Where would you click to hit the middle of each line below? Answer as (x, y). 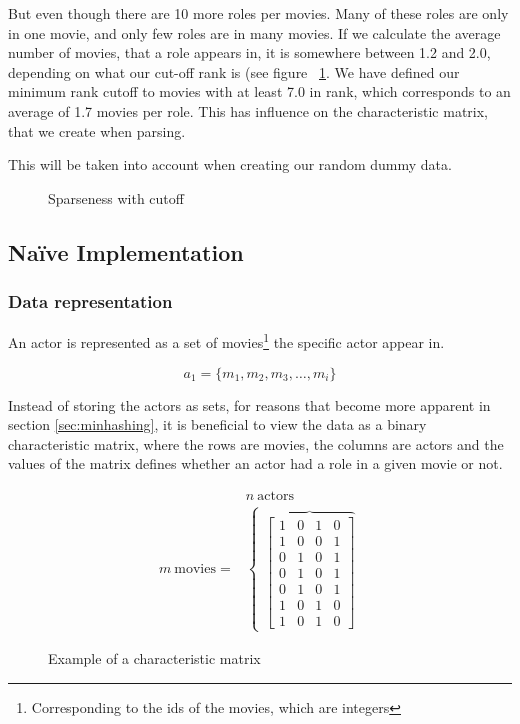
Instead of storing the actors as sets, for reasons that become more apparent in (249, 404)
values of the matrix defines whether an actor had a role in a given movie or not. (255, 463)
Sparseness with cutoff (116, 197)
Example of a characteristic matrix (154, 658)
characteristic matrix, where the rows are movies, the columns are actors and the (256, 443)
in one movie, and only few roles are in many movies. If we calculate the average (254, 32)
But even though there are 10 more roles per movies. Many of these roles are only (258, 13)
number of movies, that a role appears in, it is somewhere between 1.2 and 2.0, (249, 52)
